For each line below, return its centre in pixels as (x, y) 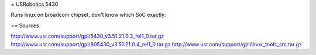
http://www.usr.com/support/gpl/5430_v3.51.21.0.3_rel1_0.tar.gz (87, 36)
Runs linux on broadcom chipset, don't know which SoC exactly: (88, 15)
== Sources (25, 25)
